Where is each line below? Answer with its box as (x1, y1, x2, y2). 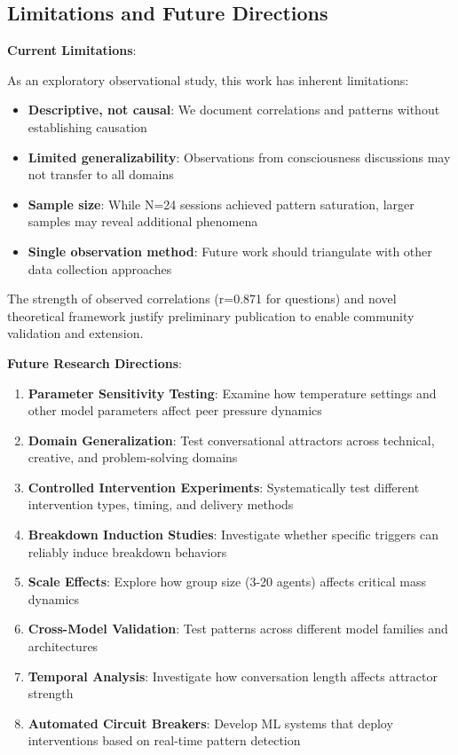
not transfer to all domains (28, 165, 174, 184)
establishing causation (28, 117, 147, 136)
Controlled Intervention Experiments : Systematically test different (28, 477, 420, 496)
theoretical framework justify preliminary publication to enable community (7, 306, 415, 325)
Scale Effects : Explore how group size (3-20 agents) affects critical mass (28, 572, 427, 591)
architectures (28, 637, 99, 656)
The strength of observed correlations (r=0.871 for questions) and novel (7, 289, 397, 308)
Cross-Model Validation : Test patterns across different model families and (28, 619, 448, 638)
